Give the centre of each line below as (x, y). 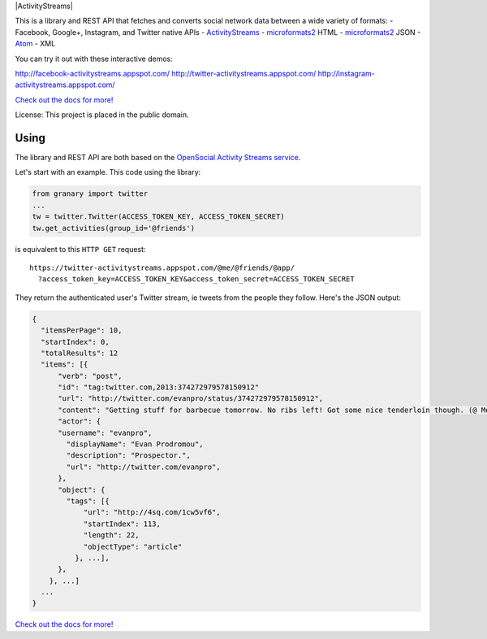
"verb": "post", (90, 376)
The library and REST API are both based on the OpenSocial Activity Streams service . (158, 158)
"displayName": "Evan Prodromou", (135, 444)
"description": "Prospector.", (128, 456)
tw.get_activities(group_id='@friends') (113, 228)
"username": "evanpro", (105, 433)
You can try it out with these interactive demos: (94, 59)
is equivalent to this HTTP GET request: (80, 249)
